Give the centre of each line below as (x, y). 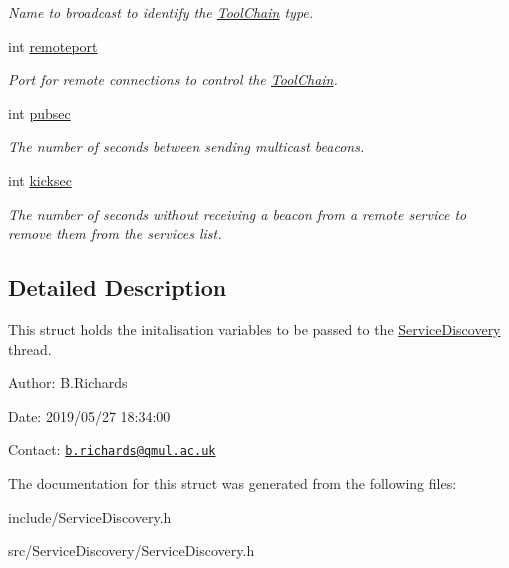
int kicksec (40, 179)
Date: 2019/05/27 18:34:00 (89, 415)
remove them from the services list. (115, 233)
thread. (30, 348)
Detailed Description (117, 287)
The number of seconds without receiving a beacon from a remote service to (237, 213)
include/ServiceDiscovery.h (90, 516)
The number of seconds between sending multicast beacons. (186, 146)
